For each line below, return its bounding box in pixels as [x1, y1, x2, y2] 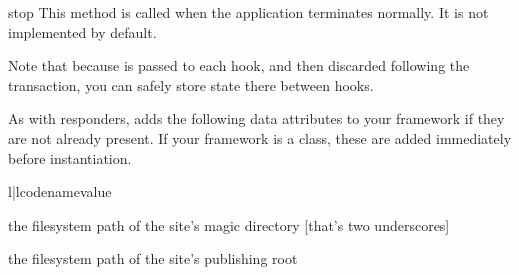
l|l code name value [8, 181, 112, 202]
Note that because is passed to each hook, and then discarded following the [8, 55, 470, 76]
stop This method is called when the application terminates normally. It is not [8, 2, 489, 22]
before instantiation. [8, 147, 132, 168]
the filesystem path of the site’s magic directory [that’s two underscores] [8, 214, 450, 235]
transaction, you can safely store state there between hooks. [8, 74, 374, 95]
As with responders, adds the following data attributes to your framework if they [8, 108, 505, 129]
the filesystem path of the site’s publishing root [8, 248, 298, 269]
